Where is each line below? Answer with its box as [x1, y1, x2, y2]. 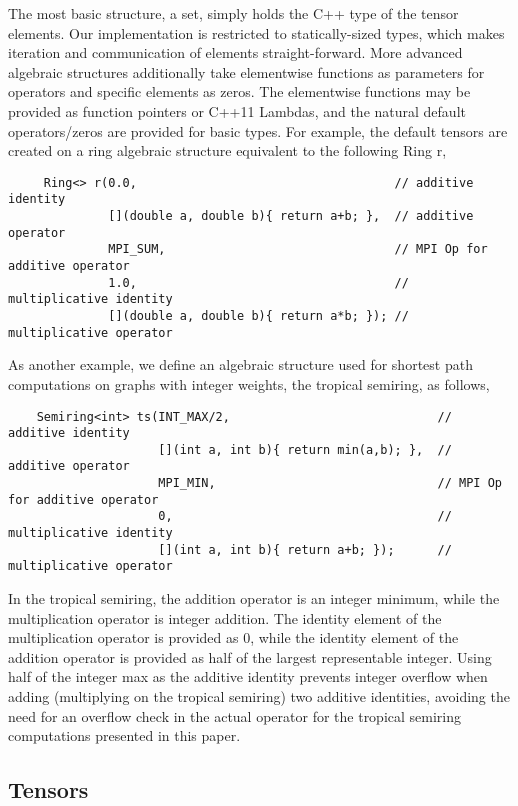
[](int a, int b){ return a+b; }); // [158, 542, 452, 557]
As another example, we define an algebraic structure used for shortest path [8, 354, 473, 375]
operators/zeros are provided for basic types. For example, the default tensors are [8, 120, 508, 141]
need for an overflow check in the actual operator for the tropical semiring [8, 705, 462, 726]
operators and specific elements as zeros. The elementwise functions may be [8, 81, 471, 102]
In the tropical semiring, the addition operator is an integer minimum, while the [8, 588, 500, 609]
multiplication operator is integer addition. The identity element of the [8, 607, 442, 628]
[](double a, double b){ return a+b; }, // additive [108, 209, 474, 224]
